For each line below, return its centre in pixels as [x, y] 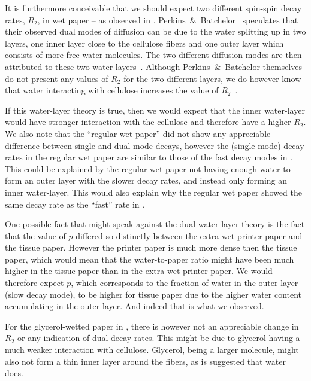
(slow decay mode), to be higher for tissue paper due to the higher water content [153, 294]
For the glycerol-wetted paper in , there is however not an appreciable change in [152, 326]
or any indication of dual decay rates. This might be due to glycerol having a [158, 338]
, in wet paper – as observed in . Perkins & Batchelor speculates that [168, 19]
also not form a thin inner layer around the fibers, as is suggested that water [145, 361]
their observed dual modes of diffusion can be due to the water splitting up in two [155, 31]
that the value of [35, 235]
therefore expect [34, 283]
